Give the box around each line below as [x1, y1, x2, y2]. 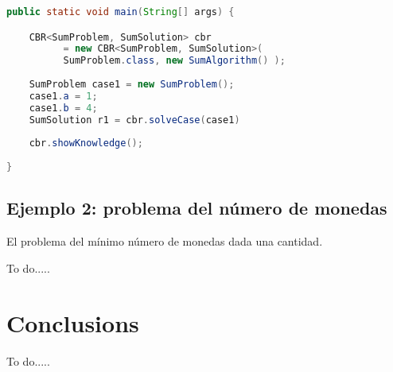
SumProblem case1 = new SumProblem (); [29, 79, 235, 91]
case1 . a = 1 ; [29, 90, 98, 102]
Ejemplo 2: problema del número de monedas [6, 196, 387, 220]
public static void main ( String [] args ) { [6, 6, 235, 17]
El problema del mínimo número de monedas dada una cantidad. [6, 233, 323, 250]
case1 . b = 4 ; [29, 102, 98, 114]
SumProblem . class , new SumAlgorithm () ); [63, 55, 286, 67]
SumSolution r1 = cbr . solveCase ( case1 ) [29, 114, 240, 126]
